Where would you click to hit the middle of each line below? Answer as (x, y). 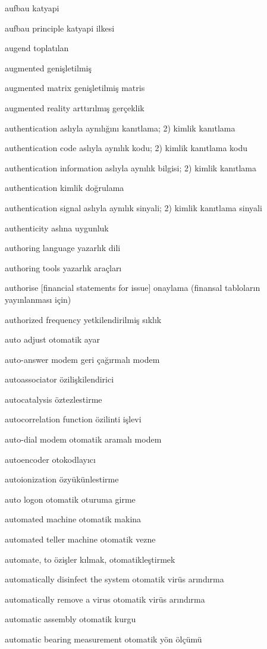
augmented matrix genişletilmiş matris (75, 88)
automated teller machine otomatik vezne (80, 539)
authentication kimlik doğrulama (65, 188)
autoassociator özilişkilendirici (59, 379)
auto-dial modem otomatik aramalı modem (83, 439)
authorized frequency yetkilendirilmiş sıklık (83, 319)
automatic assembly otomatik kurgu (70, 619)
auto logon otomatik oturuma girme (70, 499)
